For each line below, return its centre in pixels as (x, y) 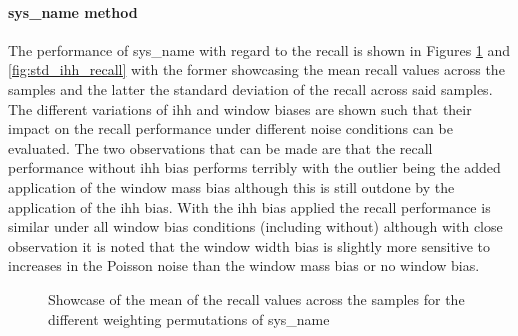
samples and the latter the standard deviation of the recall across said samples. (250, 88)
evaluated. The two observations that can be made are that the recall (220, 147)
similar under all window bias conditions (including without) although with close (255, 226)
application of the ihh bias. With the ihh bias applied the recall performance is (249, 206)
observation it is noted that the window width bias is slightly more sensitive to (249, 245)
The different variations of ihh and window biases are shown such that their (240, 108)
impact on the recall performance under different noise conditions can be (230, 128)
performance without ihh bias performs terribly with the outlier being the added (254, 167)
